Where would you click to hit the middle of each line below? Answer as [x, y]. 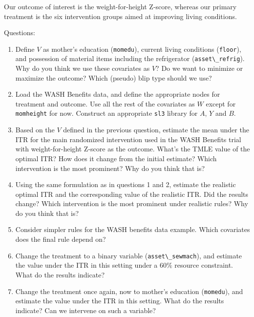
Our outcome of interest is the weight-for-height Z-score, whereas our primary [120, 6]
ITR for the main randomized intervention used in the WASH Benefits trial [128, 139]
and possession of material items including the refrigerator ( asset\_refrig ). [130, 58]
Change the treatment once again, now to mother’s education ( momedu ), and [129, 291]
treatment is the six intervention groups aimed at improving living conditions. [120, 16]
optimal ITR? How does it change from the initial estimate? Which [116, 158]
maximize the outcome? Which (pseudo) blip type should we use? [114, 77]
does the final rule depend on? [61, 239]
